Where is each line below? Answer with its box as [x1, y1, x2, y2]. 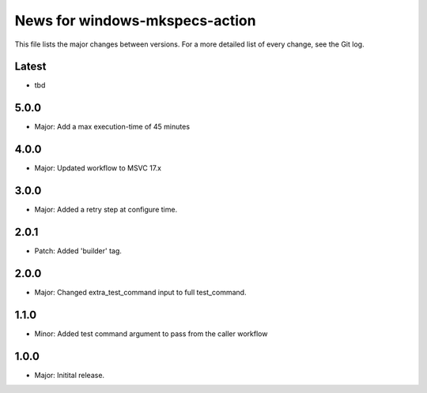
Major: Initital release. [34, 370, 105, 380]
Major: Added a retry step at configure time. [34, 205, 178, 215]
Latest [14, 60, 47, 73]
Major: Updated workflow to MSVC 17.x [34, 163, 162, 173]
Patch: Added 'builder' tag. [34, 246, 123, 256]
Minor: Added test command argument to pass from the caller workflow [34, 328, 268, 339]
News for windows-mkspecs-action [14, 12, 256, 29]
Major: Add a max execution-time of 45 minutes [34, 122, 190, 132]
